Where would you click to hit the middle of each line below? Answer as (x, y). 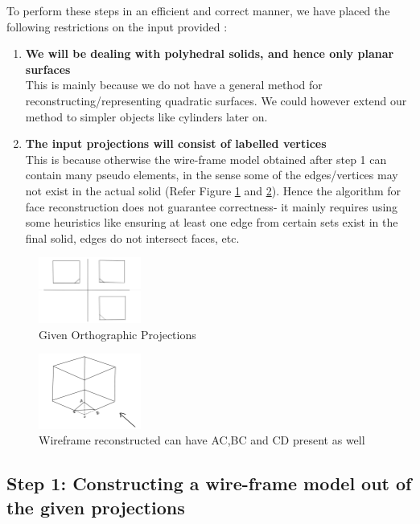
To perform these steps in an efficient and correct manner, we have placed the (198, 10)
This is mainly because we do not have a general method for (174, 85)
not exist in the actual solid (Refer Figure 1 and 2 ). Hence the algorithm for (213, 190)
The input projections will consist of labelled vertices (176, 143)
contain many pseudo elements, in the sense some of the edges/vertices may (212, 175)
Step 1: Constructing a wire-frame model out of (209, 483)
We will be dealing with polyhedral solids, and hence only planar (210, 53)
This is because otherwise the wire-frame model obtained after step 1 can (206, 159)
